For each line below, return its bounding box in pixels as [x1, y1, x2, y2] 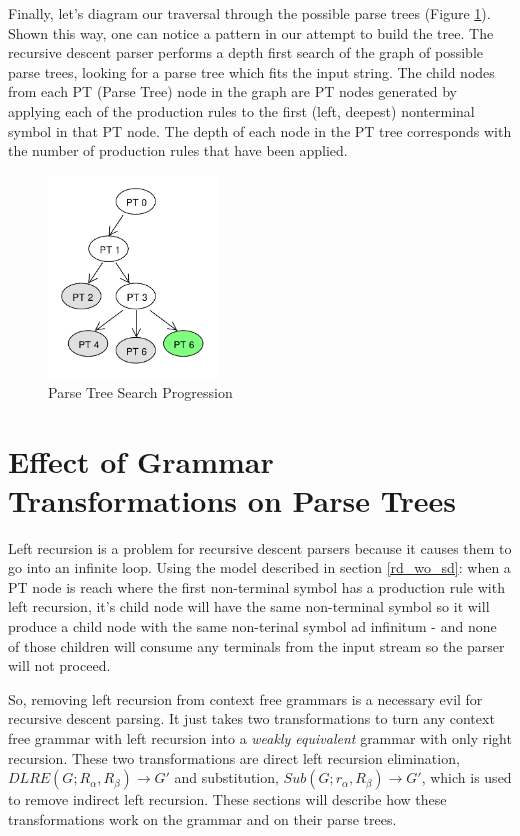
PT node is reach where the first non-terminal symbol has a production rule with [8, 576, 505, 597]
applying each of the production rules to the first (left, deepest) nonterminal [8, 100, 475, 121]
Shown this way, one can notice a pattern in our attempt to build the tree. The [8, 22, 494, 43]
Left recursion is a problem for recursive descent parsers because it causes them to [8, 537, 512, 558]
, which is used [421, 767, 512, 788]
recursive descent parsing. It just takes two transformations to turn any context [8, 708, 495, 729]
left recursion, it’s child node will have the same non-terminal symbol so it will [8, 596, 490, 617]
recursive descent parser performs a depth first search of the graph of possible [8, 42, 484, 63]
